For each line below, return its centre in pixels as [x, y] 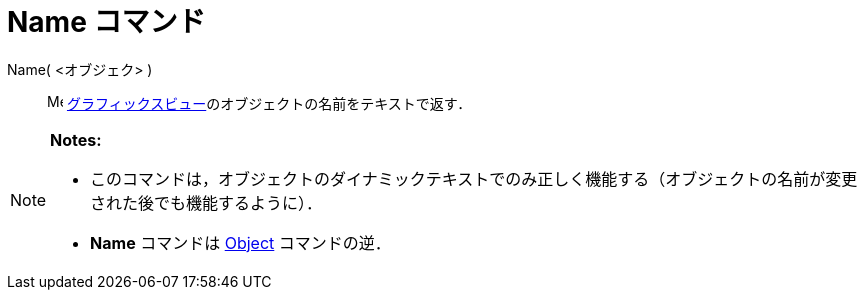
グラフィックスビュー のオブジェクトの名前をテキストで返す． [269, 103]
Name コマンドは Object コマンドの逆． [240, 242]
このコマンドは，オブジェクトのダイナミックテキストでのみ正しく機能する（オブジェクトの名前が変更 [474, 178]
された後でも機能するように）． [206, 202]
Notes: [76, 139]
